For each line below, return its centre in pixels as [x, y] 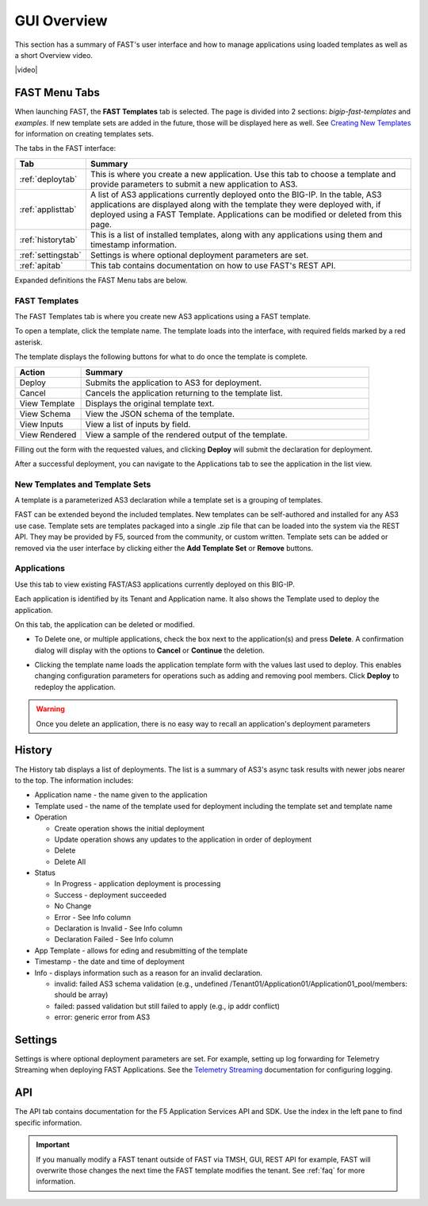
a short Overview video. [53, 55]
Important [53, 1145]
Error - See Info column [92, 917]
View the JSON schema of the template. [160, 414]
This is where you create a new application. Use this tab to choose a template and [243, 174]
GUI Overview [61, 21]
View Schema [45, 414]
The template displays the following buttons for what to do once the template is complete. [161, 356]
